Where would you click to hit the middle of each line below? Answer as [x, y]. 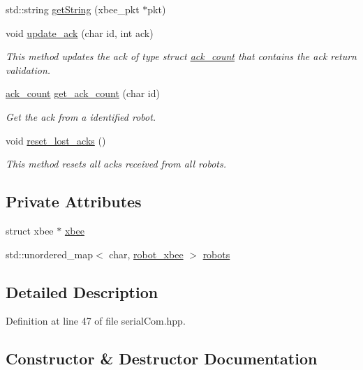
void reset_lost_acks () [56, 140]
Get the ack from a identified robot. [81, 116]
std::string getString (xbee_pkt [73, 9]
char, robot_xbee [146, 254]
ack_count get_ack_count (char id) [83, 93]
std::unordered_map [50, 254]
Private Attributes [74, 201]
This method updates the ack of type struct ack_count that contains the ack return [181, 56]
